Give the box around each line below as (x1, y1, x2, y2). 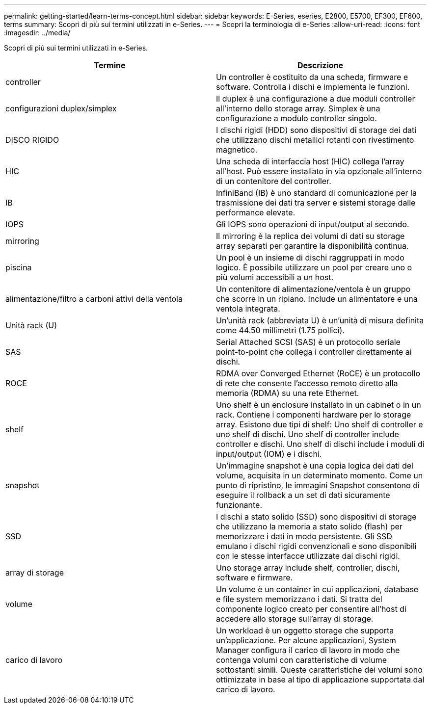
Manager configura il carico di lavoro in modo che (216, 645, 400, 655)
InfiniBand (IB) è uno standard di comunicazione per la (216, 188, 417, 198)
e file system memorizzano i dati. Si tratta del (216, 594, 382, 604)
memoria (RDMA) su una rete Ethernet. (216, 388, 359, 398)
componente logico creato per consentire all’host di (216, 604, 406, 614)
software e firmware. (216, 573, 293, 582)
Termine (94, 60, 126, 70)
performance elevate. (216, 208, 296, 217)
